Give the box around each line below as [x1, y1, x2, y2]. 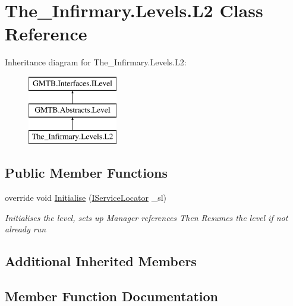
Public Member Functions [5, 163, 168, 182]
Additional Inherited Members [5, 252, 197, 270]
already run [5, 223, 46, 235]
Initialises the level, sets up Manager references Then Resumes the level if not [5, 211, 288, 223]
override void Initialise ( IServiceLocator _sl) [5, 191, 166, 204]
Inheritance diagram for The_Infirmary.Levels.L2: [5, 56, 187, 68]
